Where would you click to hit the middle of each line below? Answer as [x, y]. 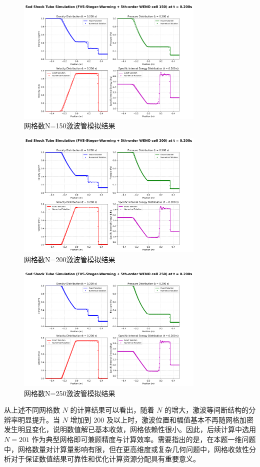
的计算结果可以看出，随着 [112, 410]
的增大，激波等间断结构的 [207, 410]
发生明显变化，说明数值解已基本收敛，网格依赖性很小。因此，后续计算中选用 [130, 429]
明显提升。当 [39, 419]
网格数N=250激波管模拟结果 [70, 393]
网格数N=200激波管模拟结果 [70, 259]
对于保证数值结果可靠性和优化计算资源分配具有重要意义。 [105, 459]
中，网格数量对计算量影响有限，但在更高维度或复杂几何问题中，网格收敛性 [126, 449]
